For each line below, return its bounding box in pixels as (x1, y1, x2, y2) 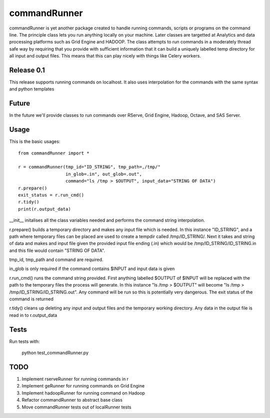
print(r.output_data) (18, 206, 71, 212)
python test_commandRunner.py (21, 350, 89, 356)
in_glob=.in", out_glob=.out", (65, 171, 142, 177)
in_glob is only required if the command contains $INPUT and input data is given (9, 265, 175, 272)
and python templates (9, 86, 54, 92)
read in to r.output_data (9, 312, 57, 318)
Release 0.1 (9, 65, 45, 74)
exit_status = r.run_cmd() (18, 192, 84, 197)
